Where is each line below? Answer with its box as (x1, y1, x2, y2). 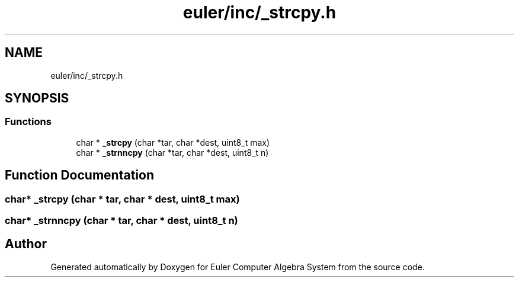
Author (5, 236, 47, 252)
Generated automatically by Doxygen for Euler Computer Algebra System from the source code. (50, 261, 425, 272)
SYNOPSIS (5, 91, 69, 106)
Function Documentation (5, 168, 154, 183)
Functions (5, 116, 52, 128)
